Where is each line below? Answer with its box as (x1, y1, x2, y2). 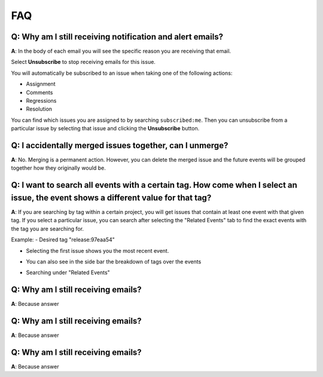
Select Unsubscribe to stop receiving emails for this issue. (11, 59, 156, 66)
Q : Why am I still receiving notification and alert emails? (11, 32, 224, 42)
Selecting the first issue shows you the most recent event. (26, 247, 169, 254)
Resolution (26, 105, 53, 113)
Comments (26, 88, 53, 96)
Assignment (26, 81, 56, 88)
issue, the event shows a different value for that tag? (11, 192, 212, 203)
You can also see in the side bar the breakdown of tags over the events (26, 258, 202, 265)
